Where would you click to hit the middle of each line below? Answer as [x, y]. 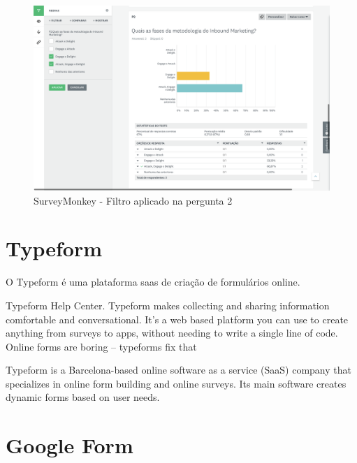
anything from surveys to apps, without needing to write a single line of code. [172, 333]
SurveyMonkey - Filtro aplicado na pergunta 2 [133, 200]
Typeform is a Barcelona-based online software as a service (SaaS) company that [178, 370]
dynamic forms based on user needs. [83, 397]
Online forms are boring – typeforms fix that [101, 346]
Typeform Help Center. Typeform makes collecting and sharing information [168, 305]
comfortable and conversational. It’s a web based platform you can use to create [177, 319]
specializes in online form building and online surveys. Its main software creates [176, 383]
